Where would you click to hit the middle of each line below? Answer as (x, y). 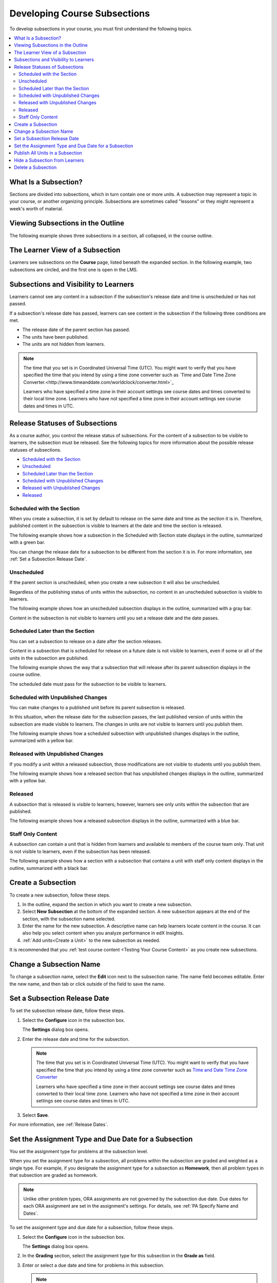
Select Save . (36, 1115)
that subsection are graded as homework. (54, 1175)
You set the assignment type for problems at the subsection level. (79, 1152)
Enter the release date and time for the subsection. (76, 1039)
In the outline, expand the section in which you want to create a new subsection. (107, 904)
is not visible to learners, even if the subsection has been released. (80, 851)
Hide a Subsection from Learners (49, 160)
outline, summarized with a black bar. (49, 868)
